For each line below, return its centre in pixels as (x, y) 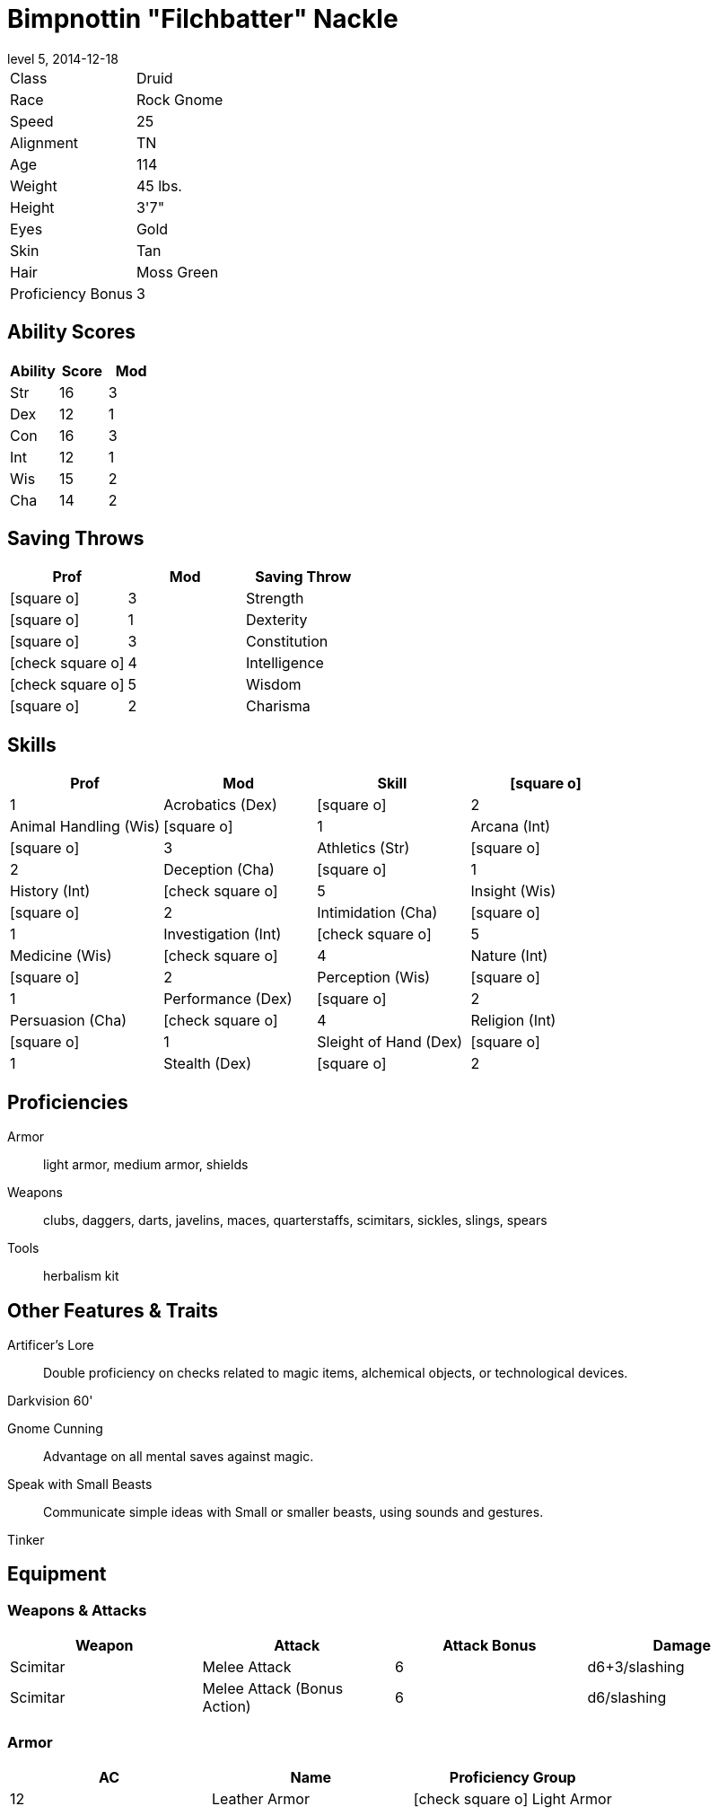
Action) (227, 1707)
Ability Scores (72, 332)
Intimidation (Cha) (377, 913)
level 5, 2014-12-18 (63, 58)
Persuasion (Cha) (69, 1021)
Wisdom (274, 685)
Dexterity (277, 620)
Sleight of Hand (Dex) (390, 1042)
